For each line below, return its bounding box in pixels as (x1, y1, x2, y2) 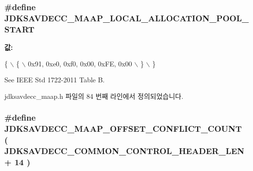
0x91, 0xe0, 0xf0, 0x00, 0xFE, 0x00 (28, 58, 132, 68)
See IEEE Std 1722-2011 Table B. (4, 75, 105, 85)
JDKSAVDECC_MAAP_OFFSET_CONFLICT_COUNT (4, 123, 242, 135)
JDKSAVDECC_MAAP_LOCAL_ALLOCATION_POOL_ (4, 12, 249, 24)
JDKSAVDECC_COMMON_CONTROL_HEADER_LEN (4, 145, 245, 157)
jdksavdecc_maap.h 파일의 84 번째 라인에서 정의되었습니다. (4, 91, 184, 101)
